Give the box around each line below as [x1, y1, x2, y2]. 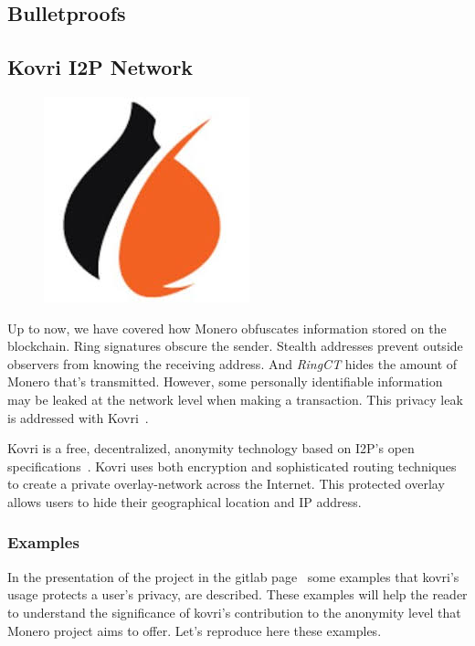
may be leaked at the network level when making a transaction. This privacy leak [7, 389, 463, 408]
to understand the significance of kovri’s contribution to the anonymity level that [7, 602, 461, 621]
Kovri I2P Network [7, 53, 194, 81]
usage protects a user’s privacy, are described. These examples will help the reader [7, 585, 468, 604]
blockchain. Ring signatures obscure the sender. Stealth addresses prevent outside [7, 336, 463, 355]
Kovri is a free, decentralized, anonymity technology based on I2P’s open [7, 439, 415, 458]
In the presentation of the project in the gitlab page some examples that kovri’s [7, 567, 459, 586]
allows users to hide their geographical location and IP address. [7, 492, 362, 511]
